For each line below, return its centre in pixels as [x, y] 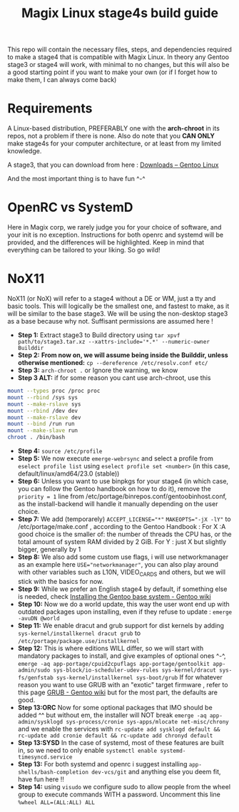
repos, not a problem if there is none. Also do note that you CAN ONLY [111, 136]
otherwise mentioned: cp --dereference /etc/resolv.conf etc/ [113, 363]
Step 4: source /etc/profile [60, 451]
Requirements [50, 109]
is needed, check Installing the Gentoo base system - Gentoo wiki [115, 596]
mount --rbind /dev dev [43, 411]
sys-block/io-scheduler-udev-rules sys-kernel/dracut [134, 670]
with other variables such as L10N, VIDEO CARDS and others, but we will [122, 573]
